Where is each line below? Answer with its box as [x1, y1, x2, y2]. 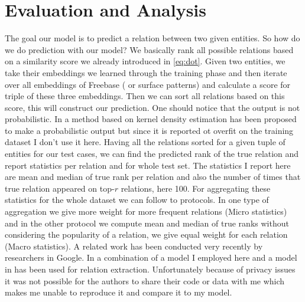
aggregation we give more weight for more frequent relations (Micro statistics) [5, 205, 287, 218]
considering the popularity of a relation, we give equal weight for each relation [5, 228, 288, 241]
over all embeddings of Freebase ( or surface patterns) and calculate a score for [5, 78, 291, 90]
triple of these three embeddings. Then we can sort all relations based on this [5, 90, 285, 102]
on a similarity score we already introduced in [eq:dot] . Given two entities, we [5, 55, 285, 67]
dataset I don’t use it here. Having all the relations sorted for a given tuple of [5, 136, 285, 148]
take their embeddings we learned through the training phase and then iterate [5, 66, 287, 78]
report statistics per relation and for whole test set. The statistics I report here [5, 159, 291, 171]
